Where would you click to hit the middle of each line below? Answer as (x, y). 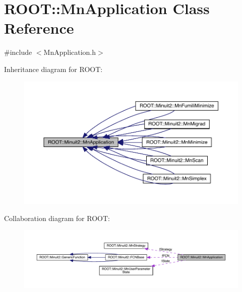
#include (18, 52)
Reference (39, 28)
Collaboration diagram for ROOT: (57, 218)
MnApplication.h (70, 52)
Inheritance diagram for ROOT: (53, 69)
